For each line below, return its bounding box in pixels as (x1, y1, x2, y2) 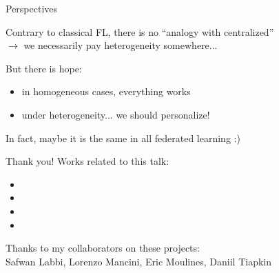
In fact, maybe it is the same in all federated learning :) (6, 130, 240, 145)
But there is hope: (6, 61, 82, 75)
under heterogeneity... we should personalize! (21, 107, 210, 121)
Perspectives (6, 1, 58, 15)
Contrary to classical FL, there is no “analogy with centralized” (6, 24, 274, 39)
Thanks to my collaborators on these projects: (6, 241, 200, 255)
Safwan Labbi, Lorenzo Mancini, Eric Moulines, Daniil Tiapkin (6, 254, 272, 268)
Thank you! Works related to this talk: (6, 154, 169, 168)
